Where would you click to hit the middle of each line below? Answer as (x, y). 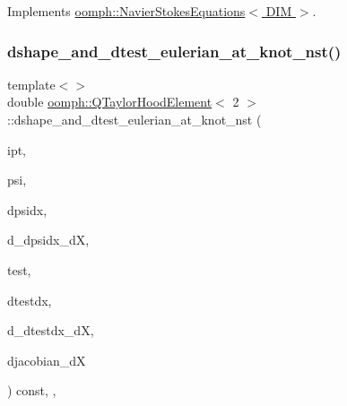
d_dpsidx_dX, (48, 240)
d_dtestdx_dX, (51, 330)
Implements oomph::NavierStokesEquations (126, 11)
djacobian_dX (47, 360)
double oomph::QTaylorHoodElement (110, 102)
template (31, 84)
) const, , (32, 390)
